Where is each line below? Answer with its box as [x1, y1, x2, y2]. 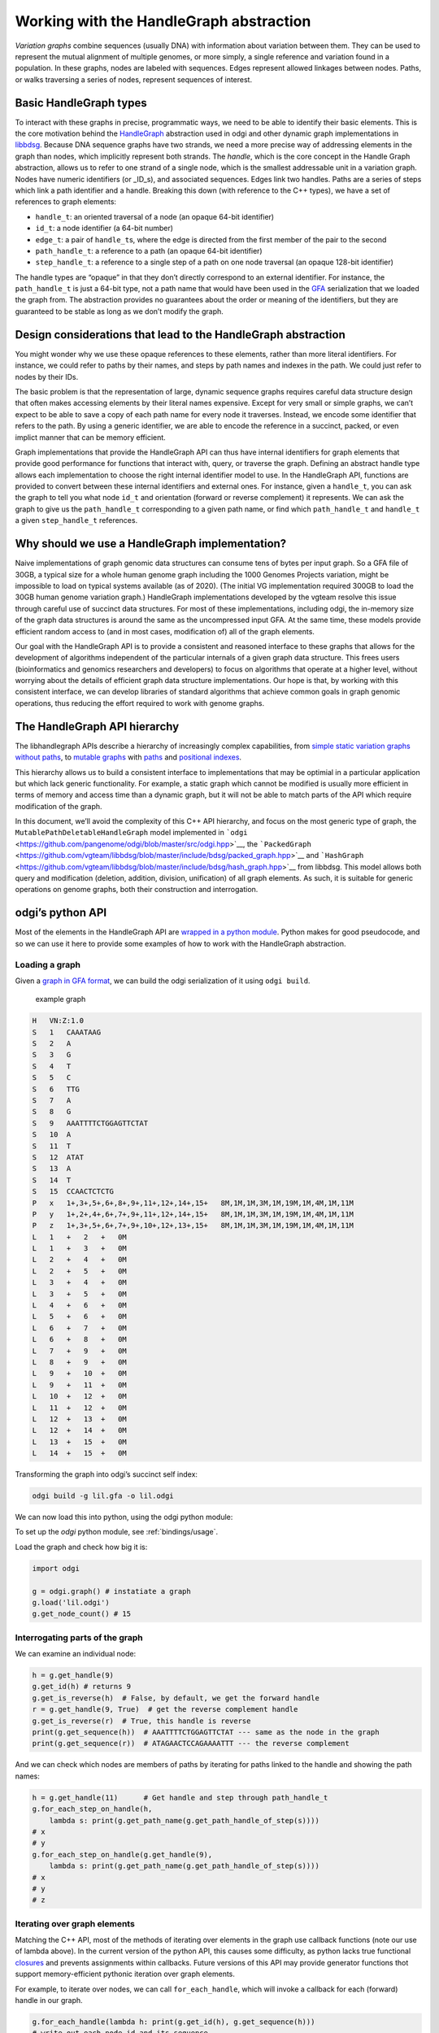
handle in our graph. [15, 1996, 83, 2005]
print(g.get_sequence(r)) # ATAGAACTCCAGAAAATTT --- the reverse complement [32, 1739, 350, 1748]
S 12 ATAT [32, 1152, 85, 1162]
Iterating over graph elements [15, 1918, 136, 1929]
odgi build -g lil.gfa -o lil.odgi [32, 1491, 174, 1500]
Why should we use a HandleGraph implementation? [15, 537, 287, 551]
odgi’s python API [15, 906, 107, 920]
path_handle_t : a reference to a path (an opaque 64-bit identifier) [35, 246, 263, 255]
